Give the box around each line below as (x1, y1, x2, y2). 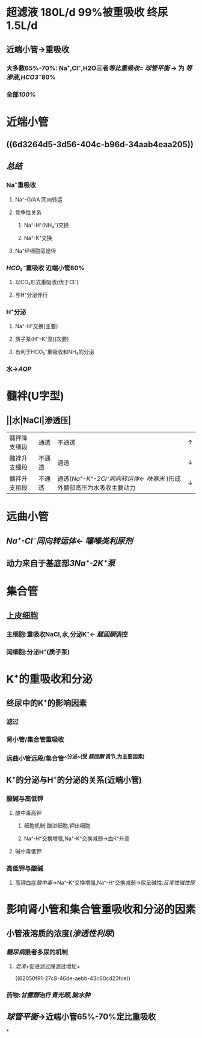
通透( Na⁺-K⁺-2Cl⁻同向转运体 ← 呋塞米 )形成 (57, 475, 181, 483)
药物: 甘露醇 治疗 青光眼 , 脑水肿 (6, 991, 91, 999)
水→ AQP (6, 365, 32, 373)
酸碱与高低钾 (6, 794, 44, 803)
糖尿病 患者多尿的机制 (6, 948, 68, 956)
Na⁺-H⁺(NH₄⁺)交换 (23, 221, 69, 229)
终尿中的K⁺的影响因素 (6, 698, 87, 709)
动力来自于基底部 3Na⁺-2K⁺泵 (6, 559, 115, 569)
